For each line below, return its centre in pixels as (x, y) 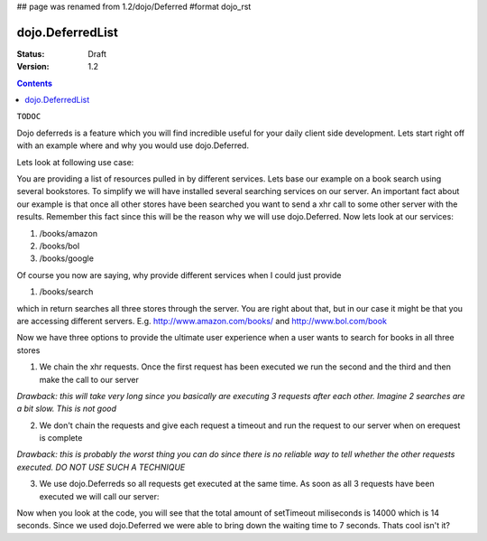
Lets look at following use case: (75, 162)
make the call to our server (89, 379)
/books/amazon (69, 233)
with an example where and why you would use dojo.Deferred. (133, 145)
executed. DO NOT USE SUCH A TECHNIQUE (101, 467)
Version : (33, 67)
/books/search (66, 292)
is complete (61, 438)
